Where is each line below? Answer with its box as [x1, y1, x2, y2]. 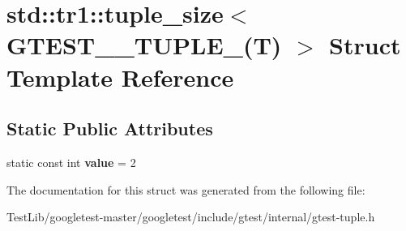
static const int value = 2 [6, 153, 136, 170]
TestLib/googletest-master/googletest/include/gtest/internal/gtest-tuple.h [6, 208, 375, 225]
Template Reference [6, 60, 234, 93]
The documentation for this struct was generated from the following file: [6, 181, 365, 198]
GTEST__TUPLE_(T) [6, 28, 282, 62]
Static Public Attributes [6, 116, 213, 141]
